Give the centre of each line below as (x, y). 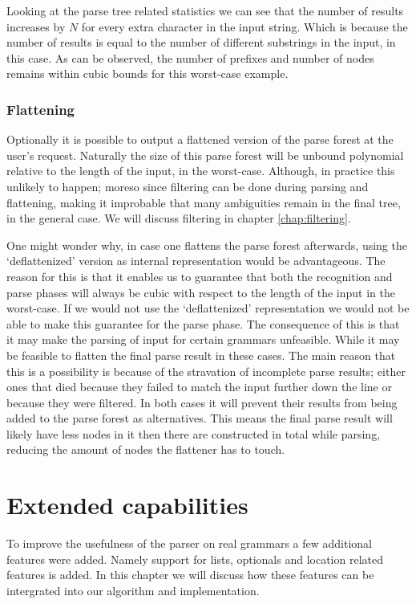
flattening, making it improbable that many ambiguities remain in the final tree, (204, 202)
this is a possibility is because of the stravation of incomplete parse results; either (206, 371)
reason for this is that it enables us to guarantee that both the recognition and (200, 276)
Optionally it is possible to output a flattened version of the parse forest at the (200, 139)
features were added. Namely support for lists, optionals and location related (195, 559)
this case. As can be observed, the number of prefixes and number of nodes (190, 57)
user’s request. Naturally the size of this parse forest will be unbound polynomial (205, 155)
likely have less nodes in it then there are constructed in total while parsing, (194, 433)
